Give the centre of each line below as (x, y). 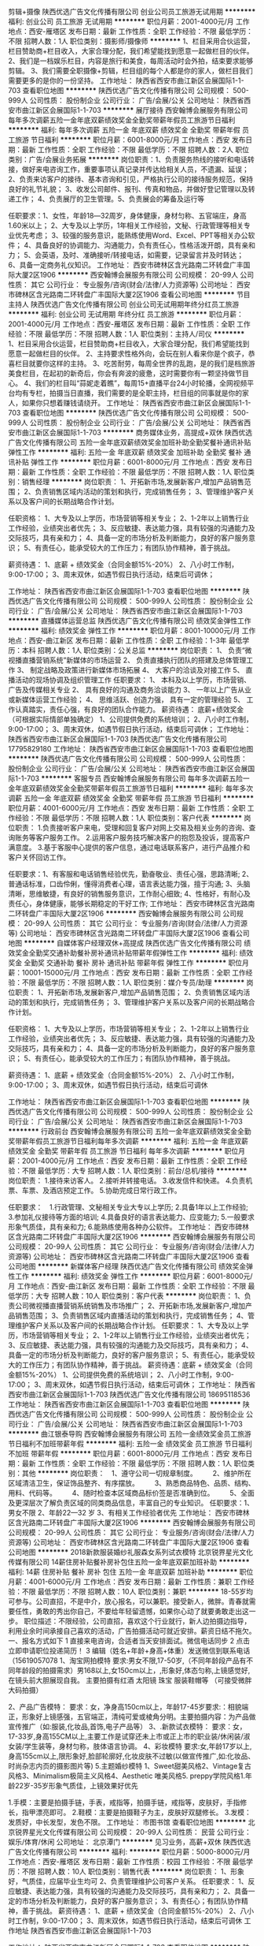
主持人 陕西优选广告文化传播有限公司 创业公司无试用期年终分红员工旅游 (124, 304)
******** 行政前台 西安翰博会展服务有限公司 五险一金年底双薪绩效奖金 (123, 1131)
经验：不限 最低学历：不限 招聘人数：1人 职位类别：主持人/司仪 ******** (126, 334)
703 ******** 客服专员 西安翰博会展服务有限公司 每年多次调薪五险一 (138, 778)
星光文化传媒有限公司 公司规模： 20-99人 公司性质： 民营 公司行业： (140, 1832)
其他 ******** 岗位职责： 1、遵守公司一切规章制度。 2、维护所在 (136, 1473)
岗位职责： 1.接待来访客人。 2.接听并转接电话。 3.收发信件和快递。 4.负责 (127, 1180)
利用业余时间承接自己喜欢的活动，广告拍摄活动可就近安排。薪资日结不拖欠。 (132, 1631)
